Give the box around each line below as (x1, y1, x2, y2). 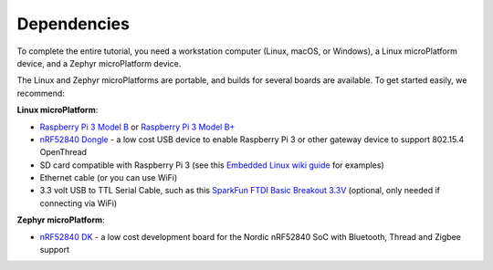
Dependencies (16, 14, 130, 34)
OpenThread (39, 147, 87, 158)
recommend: (16, 88, 66, 99)
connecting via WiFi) (39, 197, 118, 209)
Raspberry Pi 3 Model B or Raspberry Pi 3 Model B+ (39, 121, 236, 132)
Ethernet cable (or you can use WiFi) (39, 172, 178, 183)
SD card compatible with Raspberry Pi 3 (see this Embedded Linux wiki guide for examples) (39, 160, 385, 171)
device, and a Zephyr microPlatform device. (16, 57, 182, 68)
